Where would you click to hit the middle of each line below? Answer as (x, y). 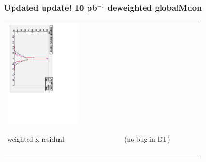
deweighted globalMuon (155, 7)
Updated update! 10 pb (51, 7)
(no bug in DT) (147, 139)
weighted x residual (36, 139)
